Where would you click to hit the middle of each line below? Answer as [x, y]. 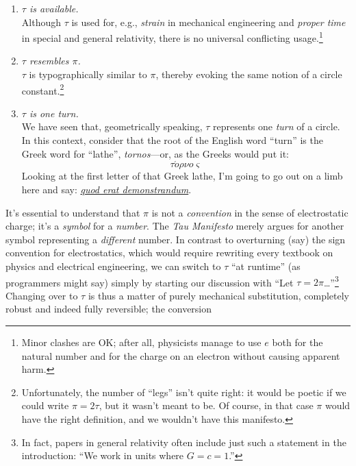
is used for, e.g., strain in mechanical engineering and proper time [208, 22]
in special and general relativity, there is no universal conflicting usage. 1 [172, 37]
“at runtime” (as [266, 266]
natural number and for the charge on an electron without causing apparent [181, 355]
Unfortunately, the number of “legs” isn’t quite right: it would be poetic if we [184, 392]
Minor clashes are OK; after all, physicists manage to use [141, 342]
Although [41, 22]
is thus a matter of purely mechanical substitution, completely [219, 295]
